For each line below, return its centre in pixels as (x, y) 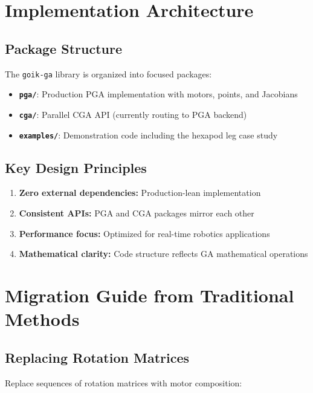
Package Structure (64, 48)
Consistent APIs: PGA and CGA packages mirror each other (137, 213)
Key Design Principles (76, 167)
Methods (42, 319)
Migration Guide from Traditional (150, 295)
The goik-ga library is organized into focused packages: (108, 73)
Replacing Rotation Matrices (97, 357)
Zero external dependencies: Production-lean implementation (140, 193)
